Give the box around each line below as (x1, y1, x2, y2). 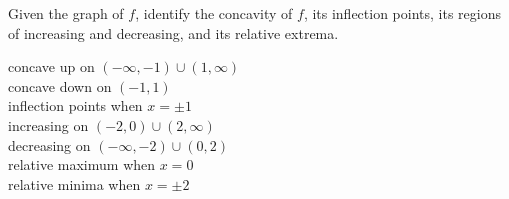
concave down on (8, 75, 112, 96)
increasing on (8, 114, 89, 135)
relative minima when (8, 173, 141, 194)
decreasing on (8, 134, 91, 155)
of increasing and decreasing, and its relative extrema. (8, 22, 339, 43)
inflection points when (8, 95, 143, 116)
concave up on (8, 56, 95, 77)
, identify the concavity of (135, 3, 293, 23)
